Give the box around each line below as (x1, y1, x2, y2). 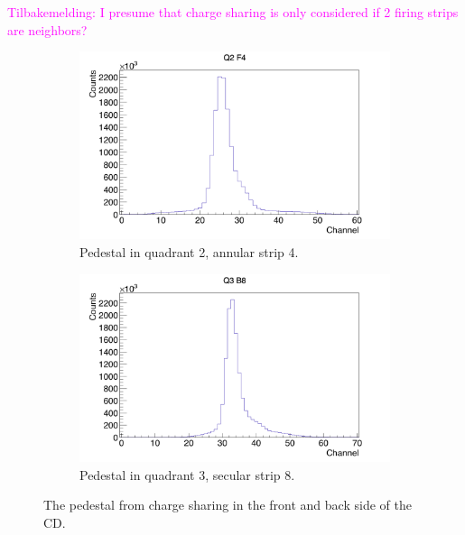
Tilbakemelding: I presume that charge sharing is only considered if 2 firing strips (7, 3, 459, 21)
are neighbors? (7, 20, 88, 39)
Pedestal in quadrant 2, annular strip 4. (79, 243, 299, 262)
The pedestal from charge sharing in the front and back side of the (43, 495, 412, 514)
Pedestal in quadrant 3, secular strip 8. (79, 465, 295, 484)
